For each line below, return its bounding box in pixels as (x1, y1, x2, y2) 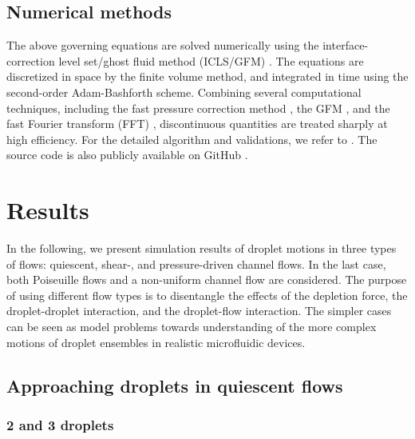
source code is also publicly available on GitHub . (6, 146, 248, 163)
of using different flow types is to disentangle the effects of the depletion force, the (6, 286, 408, 303)
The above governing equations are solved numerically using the (6, 37, 319, 54)
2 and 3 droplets (6, 414, 114, 434)
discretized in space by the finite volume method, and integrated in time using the (6, 68, 409, 85)
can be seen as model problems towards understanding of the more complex (6, 318, 377, 335)
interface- (322, 37, 369, 54)
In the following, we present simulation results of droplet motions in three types (6, 240, 397, 257)
